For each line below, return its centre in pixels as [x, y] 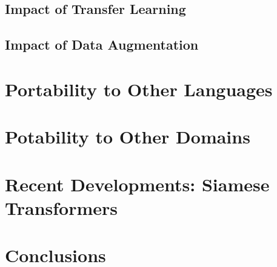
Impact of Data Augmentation [102, 44]
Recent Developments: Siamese [137, 184]
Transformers [62, 207]
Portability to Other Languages [139, 89]
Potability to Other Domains [128, 137]
